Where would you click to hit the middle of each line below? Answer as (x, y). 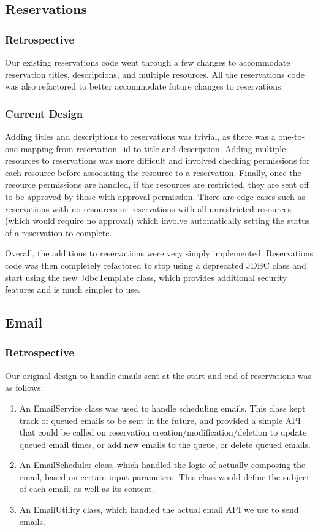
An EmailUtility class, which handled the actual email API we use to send (159, 509)
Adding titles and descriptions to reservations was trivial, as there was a (140, 136)
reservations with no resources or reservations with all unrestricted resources (148, 208)
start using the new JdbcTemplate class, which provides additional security (146, 277)
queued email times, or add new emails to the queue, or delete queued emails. (165, 444)
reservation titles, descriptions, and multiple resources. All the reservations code (155, 74)
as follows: (24, 387)
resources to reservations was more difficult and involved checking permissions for (157, 160)
